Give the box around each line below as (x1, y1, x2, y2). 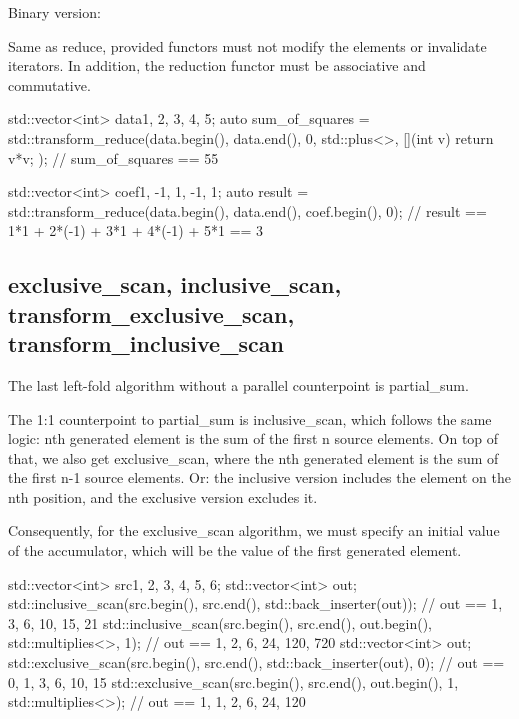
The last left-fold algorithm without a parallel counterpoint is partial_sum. (8, 374, 469, 395)
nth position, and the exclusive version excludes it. (8, 486, 318, 507)
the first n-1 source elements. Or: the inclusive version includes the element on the (8, 467, 512, 488)
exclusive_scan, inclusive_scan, (8, 269, 342, 300)
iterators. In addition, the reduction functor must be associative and (8, 55, 426, 76)
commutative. (8, 74, 91, 95)
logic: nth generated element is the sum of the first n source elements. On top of (8, 428, 499, 449)
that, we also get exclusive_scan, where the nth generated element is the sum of (8, 447, 499, 468)
